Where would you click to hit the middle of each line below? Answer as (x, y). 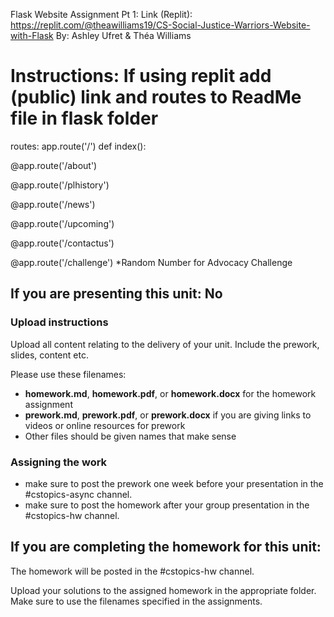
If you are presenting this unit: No (116, 294)
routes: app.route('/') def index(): (78, 146)
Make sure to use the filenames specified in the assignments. (136, 601)
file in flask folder (84, 118)
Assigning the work (59, 462)
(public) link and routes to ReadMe (156, 97)
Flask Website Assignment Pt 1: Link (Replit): (101, 14)
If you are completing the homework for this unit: (166, 547)
